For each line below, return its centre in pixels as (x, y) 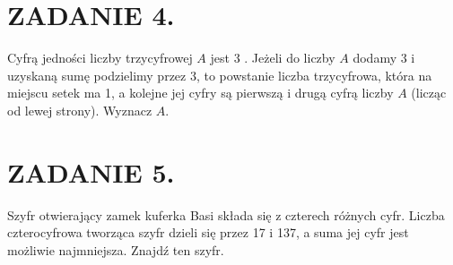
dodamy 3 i (384, 58)
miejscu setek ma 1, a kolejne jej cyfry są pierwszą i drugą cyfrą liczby (200, 93)
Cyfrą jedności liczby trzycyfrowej (100, 58)
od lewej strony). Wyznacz (80, 110)
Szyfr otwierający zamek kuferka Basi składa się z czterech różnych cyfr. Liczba (226, 214)
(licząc (429, 93)
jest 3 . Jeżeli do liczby (273, 58)
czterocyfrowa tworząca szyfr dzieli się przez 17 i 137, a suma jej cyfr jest (208, 232)
